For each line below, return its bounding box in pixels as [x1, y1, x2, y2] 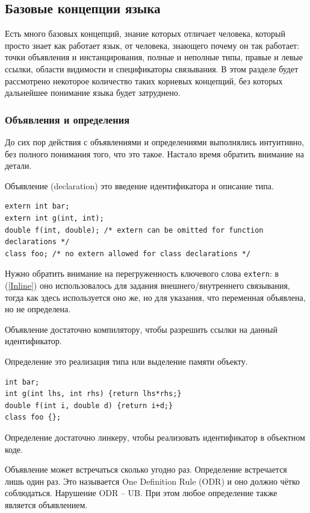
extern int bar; [5, 202, 70, 211]
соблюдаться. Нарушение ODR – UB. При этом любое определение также [5, 486, 277, 499]
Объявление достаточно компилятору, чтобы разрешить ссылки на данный [5, 323, 277, 335]
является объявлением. [5, 498, 88, 511]
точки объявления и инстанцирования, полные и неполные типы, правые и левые [5, 51, 303, 63]
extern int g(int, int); [5, 213, 104, 222]
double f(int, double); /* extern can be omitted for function [5, 225, 264, 234]
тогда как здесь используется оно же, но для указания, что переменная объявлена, [5, 291, 306, 303]
